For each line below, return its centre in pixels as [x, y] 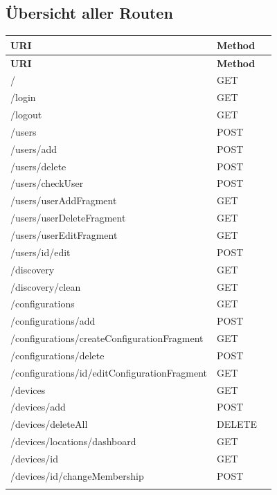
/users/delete [38, 166]
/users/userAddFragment [64, 200]
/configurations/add [53, 321]
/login [23, 97]
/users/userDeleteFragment [68, 218]
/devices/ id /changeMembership [77, 475]
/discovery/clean [46, 286]
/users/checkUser [47, 183]
